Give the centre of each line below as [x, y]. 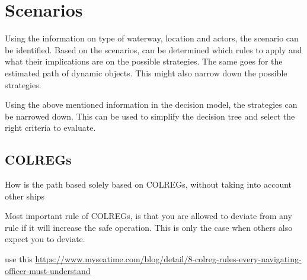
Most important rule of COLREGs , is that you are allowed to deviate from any [148, 216]
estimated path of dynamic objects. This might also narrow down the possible [146, 73]
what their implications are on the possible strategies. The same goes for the [144, 61]
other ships [25, 196]
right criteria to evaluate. [50, 128]
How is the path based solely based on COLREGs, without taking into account [148, 184]
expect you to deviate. [45, 239]
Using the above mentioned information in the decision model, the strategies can [151, 104]
